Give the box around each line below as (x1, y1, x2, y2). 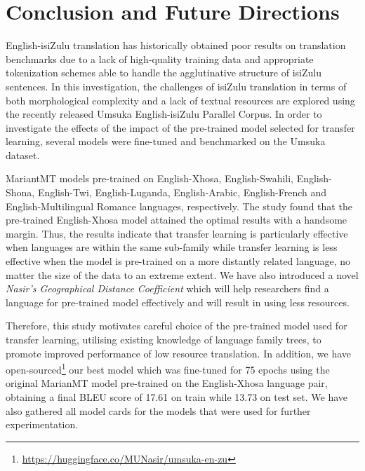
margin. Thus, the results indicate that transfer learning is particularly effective (6, 226, 348, 240)
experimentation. (6, 417, 79, 432)
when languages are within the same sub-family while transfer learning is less (6, 240, 338, 254)
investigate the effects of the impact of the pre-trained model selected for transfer (6, 120, 355, 135)
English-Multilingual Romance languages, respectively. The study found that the (6, 198, 352, 213)
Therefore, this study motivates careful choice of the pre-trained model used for (6, 318, 347, 333)
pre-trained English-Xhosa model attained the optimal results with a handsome (6, 212, 347, 227)
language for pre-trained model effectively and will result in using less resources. (6, 294, 350, 309)
